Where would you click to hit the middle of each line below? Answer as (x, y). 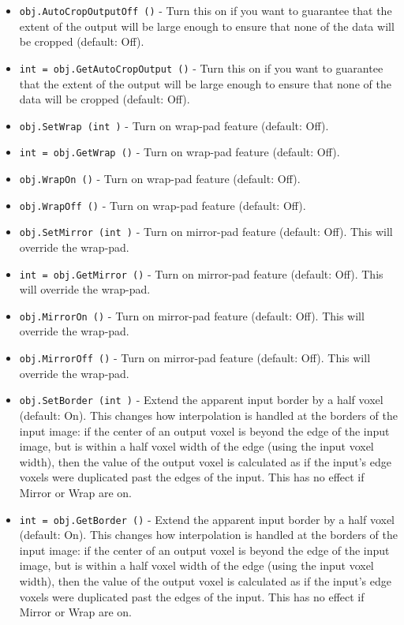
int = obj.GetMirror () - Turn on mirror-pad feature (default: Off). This (201, 273)
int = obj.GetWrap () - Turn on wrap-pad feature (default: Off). (180, 152)
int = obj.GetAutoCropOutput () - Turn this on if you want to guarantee (201, 67)
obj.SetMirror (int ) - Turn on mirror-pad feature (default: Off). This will (206, 232)
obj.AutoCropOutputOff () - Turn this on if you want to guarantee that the (206, 10)
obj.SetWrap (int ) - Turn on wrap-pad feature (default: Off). (174, 125)
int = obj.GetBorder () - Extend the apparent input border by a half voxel (207, 519)
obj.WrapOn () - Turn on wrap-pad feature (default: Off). (160, 178)
